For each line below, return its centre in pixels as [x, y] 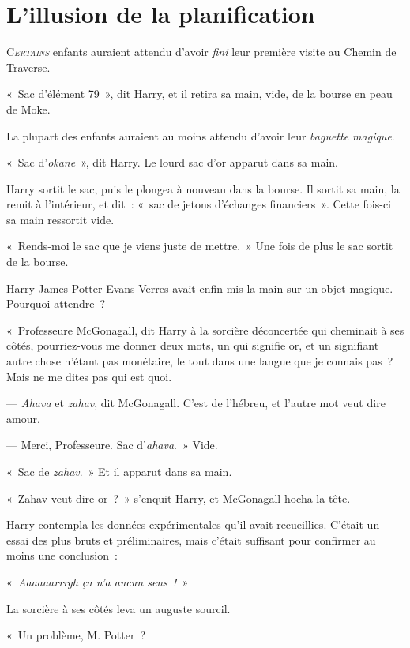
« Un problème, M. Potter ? [76, 635]
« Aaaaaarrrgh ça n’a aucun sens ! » [98, 581]
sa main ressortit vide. [60, 219]
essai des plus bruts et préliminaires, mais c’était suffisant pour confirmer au [191, 539]
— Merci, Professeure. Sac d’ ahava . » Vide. [112, 445]
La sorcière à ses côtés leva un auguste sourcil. [118, 608]
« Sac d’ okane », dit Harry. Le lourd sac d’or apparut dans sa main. [172, 162]
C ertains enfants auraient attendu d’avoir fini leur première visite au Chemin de [201, 52]
